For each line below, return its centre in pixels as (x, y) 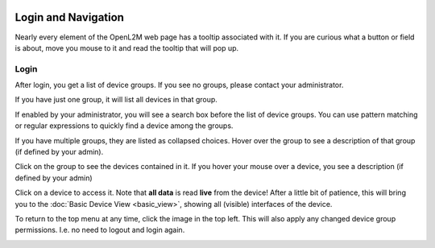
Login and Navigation (70, 17)
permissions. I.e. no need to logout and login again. (100, 230)
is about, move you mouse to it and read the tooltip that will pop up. (127, 48)
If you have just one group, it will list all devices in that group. (116, 100)
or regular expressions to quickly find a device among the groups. (124, 126)
